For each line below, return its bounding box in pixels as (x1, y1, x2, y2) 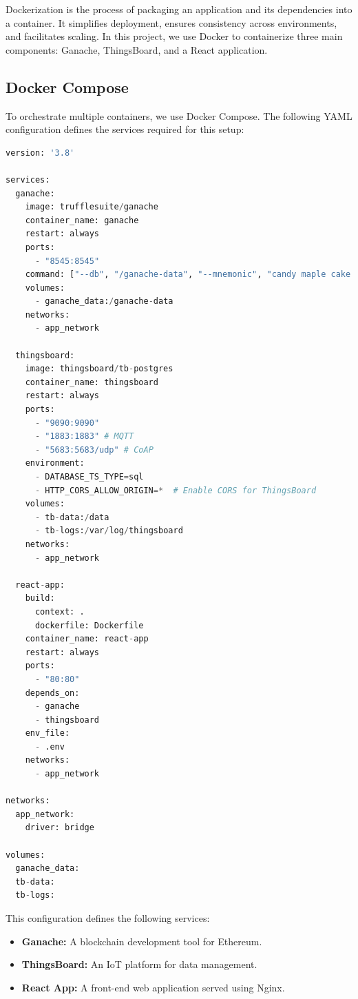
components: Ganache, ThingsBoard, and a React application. (6, 42, 268, 56)
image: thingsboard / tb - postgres (25, 364, 173, 374)
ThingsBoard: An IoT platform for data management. (21, 957, 257, 971)
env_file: (25, 728, 70, 739)
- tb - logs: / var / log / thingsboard (34, 526, 183, 536)
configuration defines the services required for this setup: (6, 122, 244, 136)
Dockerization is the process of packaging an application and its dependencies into (6, 2, 352, 16)
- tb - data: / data (34, 512, 109, 522)
